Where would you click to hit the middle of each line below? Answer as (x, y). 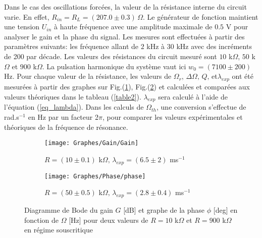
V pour (237, 27)
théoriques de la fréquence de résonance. (66, 127)
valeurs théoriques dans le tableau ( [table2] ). (73, 96)
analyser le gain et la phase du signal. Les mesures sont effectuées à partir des (124, 36)
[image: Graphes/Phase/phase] (95, 176)
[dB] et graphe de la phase (164, 210)
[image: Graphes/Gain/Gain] (92, 143)
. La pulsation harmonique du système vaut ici (114, 66)
